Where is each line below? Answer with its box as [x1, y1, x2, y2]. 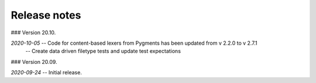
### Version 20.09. [11, 58, 58, 65]
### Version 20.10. [11, 29, 56, 36]
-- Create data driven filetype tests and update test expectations [25, 48, 181, 55]
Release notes [11, 9, 81, 21]
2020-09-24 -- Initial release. [11, 69, 82, 76]
